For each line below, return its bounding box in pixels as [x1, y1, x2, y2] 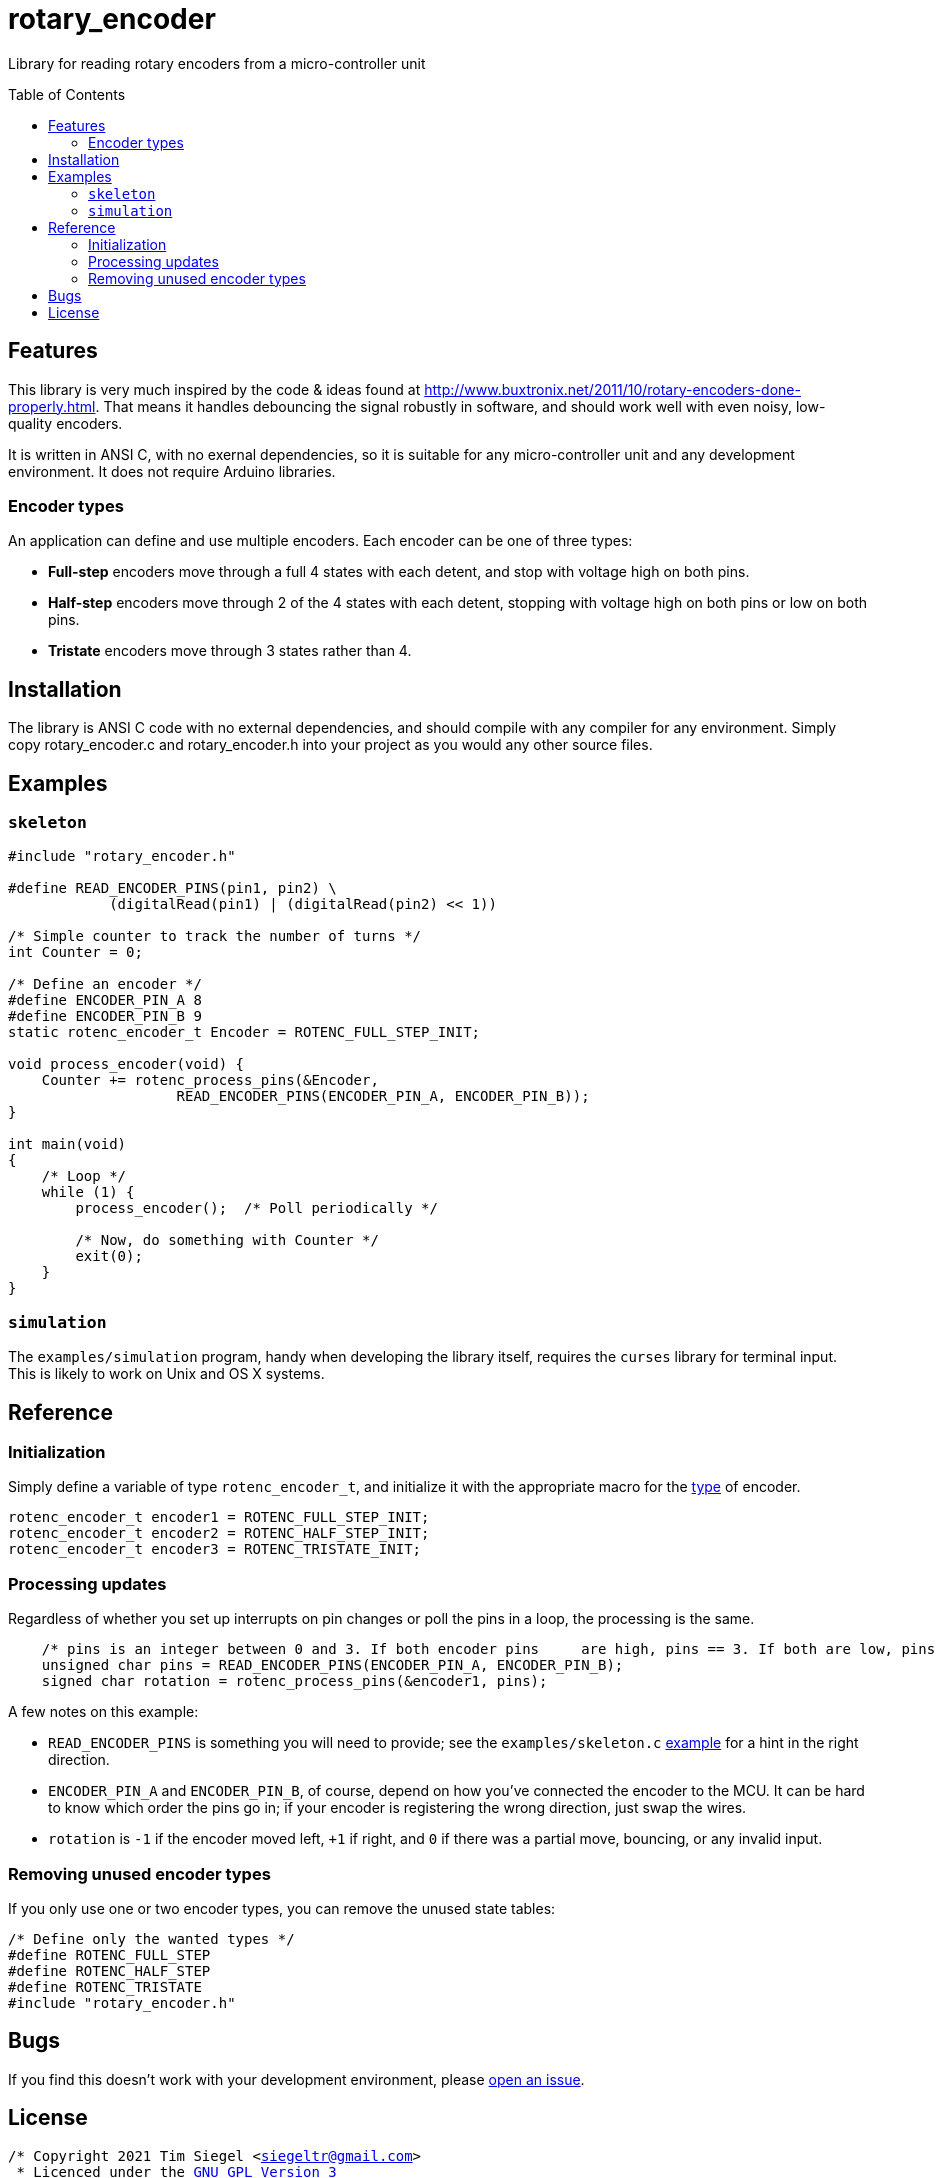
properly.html [8, 397, 96, 415]
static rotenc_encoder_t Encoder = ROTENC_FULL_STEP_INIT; [8, 1024, 481, 1041]
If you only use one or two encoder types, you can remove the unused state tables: [8, 1899, 556, 1917]
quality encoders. [8, 414, 123, 432]
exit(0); [75, 1248, 143, 1265]
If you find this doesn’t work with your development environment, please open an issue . [8, 2070, 585, 2088]
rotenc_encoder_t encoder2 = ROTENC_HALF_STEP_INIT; [8, 1525, 430, 1542]
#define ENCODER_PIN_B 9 [8, 1008, 202, 1025]
